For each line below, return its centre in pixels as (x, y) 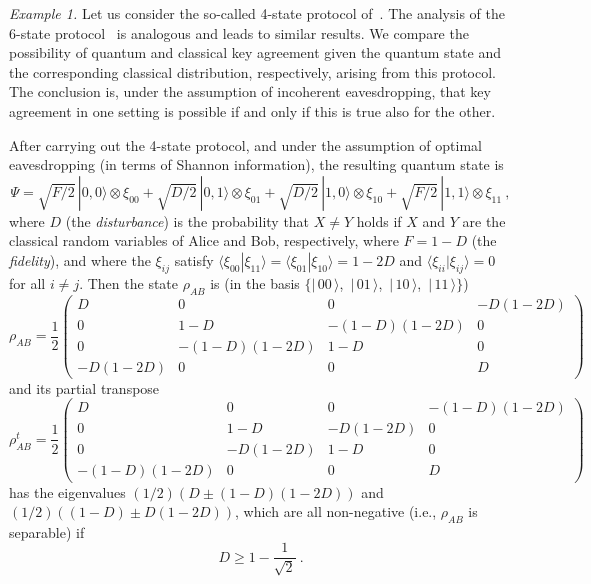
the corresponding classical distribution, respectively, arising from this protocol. (252, 71)
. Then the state (129, 282)
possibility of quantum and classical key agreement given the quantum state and (255, 52)
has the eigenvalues (67, 491)
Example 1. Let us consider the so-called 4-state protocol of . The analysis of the (257, 13)
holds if (379, 220)
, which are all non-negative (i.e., (336, 511)
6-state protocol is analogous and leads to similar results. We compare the (239, 32)
